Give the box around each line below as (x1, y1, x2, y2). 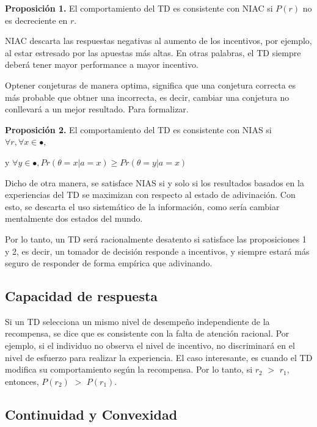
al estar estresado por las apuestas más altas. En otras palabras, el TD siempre (5, 46, 301, 59)
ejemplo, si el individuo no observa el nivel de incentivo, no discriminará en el (5, 339, 295, 352)
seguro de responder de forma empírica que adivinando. (5, 257, 213, 269)
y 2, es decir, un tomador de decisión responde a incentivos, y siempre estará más (5, 244, 310, 257)
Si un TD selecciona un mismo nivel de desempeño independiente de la (5, 315, 270, 327)
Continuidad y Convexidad (5, 404, 178, 423)
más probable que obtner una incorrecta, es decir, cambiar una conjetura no (5, 90, 290, 103)
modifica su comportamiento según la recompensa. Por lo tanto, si (5, 363, 253, 376)
